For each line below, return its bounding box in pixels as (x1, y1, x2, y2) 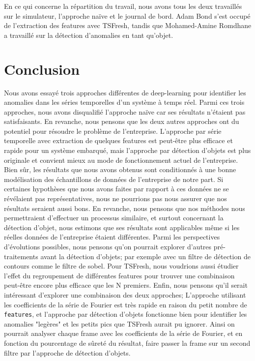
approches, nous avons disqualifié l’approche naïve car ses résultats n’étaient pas (4, 106, 246, 117)
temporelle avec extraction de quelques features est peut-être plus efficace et (4, 135, 233, 146)
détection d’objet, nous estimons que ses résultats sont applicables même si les (4, 222, 240, 232)
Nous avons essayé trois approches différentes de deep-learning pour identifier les (4, 87, 246, 97)
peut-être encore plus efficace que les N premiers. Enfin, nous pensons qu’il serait (4, 280, 248, 290)
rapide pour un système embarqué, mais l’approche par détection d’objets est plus (4, 145, 251, 155)
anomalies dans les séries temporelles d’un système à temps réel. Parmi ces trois (4, 97, 245, 107)
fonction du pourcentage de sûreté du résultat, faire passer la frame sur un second (4, 338, 251, 348)
